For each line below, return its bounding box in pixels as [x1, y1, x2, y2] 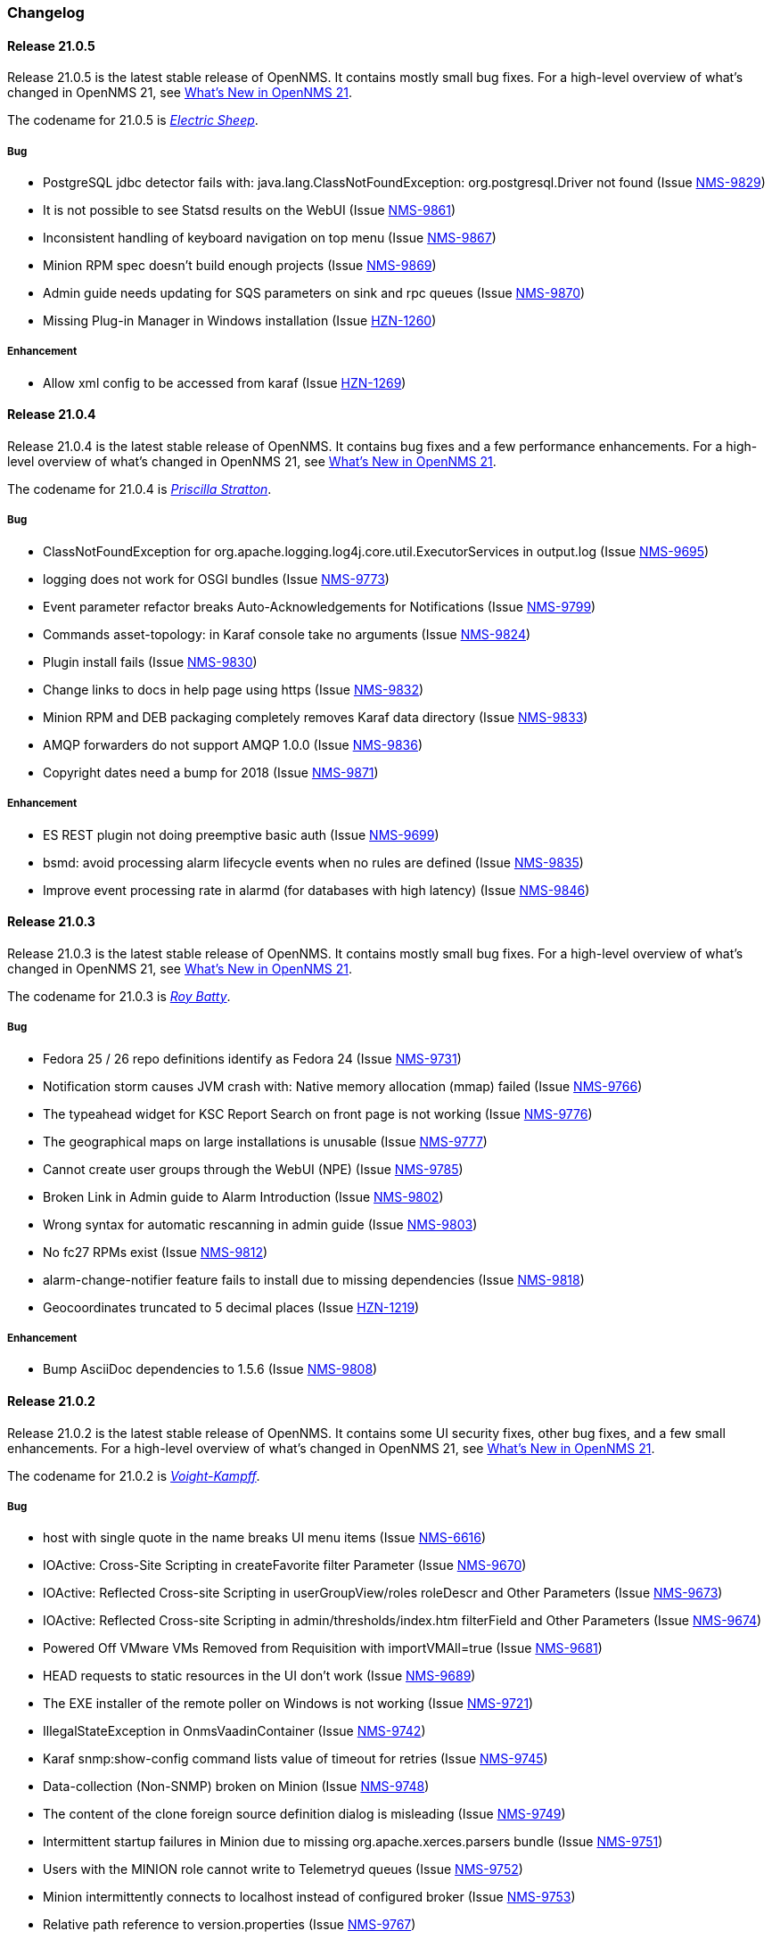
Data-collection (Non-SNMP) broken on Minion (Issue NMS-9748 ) [43, 1779, 430, 1795]
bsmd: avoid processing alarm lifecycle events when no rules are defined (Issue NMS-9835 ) [43, 854, 584, 870]
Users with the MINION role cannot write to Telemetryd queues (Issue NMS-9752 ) [43, 1861, 523, 1877]
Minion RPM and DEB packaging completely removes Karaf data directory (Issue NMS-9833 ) [43, 709, 588, 725]
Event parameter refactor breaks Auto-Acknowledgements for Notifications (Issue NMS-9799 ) [43, 598, 596, 614]
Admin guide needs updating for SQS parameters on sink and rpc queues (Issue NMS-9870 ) [43, 285, 586, 300]
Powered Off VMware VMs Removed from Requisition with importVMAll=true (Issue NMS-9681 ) [43, 1640, 603, 1656]
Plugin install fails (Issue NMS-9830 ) [43, 653, 258, 670]
